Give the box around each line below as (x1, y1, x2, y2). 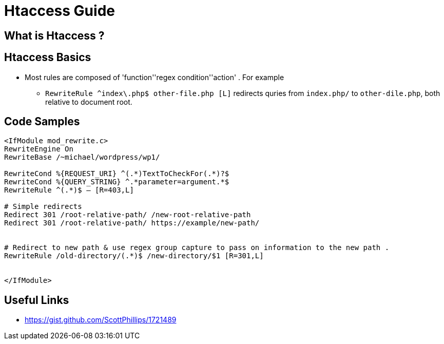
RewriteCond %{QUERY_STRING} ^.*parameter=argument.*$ (4, 178, 229, 186)
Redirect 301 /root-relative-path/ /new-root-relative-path (4, 211, 251, 219)
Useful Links (4, 293, 69, 307)
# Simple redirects (4, 202, 82, 211)
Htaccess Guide (4, 2, 115, 20)
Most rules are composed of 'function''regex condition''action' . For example (25, 72, 284, 82)
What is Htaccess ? (4, 29, 105, 42)
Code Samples (4, 115, 80, 128)
